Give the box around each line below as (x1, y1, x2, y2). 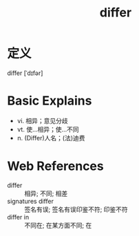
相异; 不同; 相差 (24, 189, 68, 197)
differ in (7, 213, 30, 221)
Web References (7, 158, 105, 174)
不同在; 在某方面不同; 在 (24, 221, 92, 229)
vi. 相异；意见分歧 (17, 116, 69, 125)
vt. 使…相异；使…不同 (17, 125, 79, 133)
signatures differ (7, 197, 54, 205)
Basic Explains (7, 93, 92, 109)
